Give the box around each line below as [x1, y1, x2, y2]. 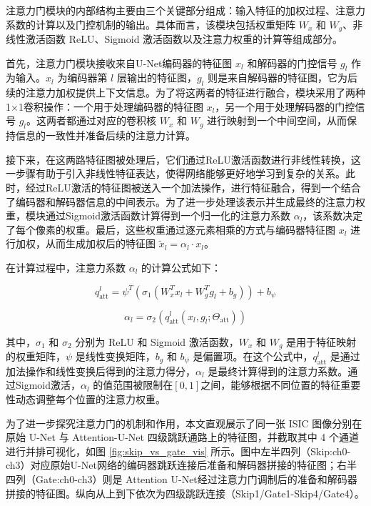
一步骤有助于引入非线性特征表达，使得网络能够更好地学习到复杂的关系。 [6, 166, 345, 181]
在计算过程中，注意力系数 [6, 259, 126, 274]
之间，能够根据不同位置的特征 [200, 377, 341, 392]
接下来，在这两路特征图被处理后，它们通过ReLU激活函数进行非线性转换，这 [6, 152, 361, 167]
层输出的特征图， [116, 70, 197, 85]
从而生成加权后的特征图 [45, 236, 156, 251]
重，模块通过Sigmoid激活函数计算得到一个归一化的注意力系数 [6, 208, 291, 223]
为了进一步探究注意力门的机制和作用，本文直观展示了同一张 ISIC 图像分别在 [6, 415, 362, 430]
